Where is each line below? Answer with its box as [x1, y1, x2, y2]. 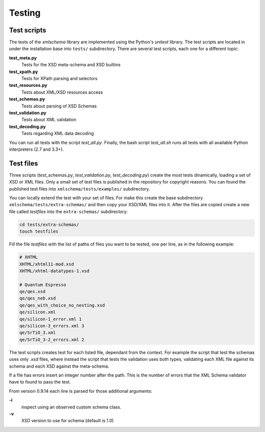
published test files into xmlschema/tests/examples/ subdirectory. [9, 186, 150, 191]
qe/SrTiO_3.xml [19, 330, 56, 336]
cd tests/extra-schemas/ [19, 221, 79, 227]
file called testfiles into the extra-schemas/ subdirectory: [9, 209, 128, 215]
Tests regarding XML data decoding [21, 131, 94, 136]
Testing [9, 7, 41, 18]
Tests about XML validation [21, 117, 77, 123]
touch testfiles [19, 229, 59, 234]
